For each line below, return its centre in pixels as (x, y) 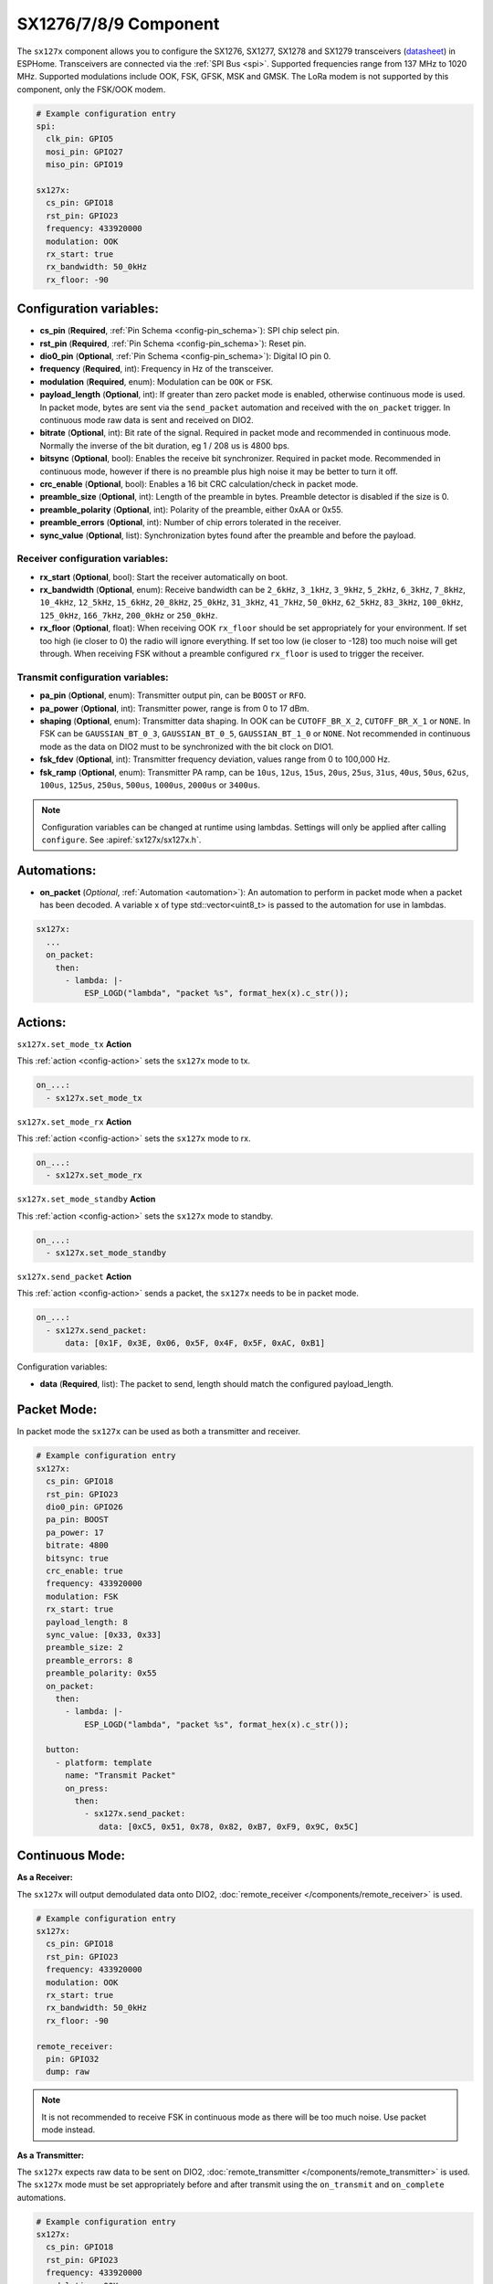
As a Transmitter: (50, 2155)
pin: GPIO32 (73, 2059)
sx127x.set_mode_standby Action (86, 1199)
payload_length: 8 (87, 1622)
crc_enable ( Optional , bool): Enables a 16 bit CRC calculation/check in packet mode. (199, 483)
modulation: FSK (82, 1596)
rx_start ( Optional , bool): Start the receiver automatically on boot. (164, 576)
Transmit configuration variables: (93, 677)
